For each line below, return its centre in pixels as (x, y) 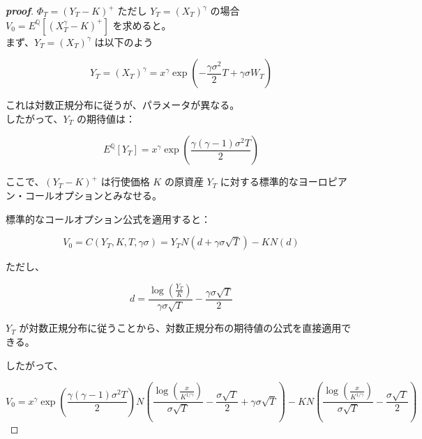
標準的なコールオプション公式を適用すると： (108, 218)
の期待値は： (106, 118)
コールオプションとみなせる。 (93, 195)
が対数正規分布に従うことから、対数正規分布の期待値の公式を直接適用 (180, 328)
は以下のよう (124, 41)
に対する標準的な (259, 182)
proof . (20, 10)
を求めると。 (142, 25)
